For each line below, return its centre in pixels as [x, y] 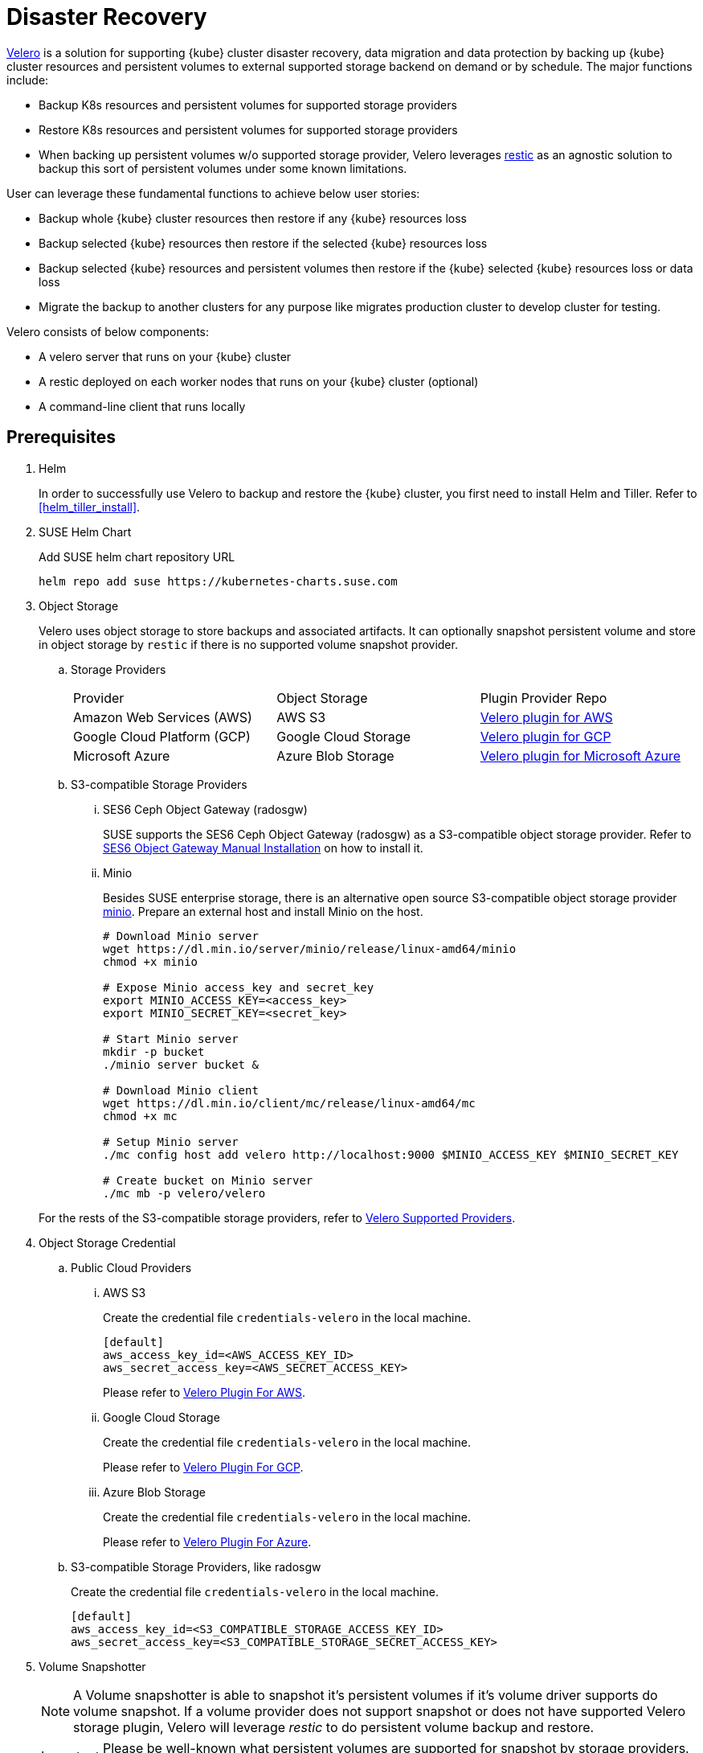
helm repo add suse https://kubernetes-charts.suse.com [218, 581]
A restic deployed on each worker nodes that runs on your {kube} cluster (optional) [259, 381]
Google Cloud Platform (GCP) [162, 736]
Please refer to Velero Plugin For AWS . [204, 1392]
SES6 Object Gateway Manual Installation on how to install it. [263, 848]
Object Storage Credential [107, 1242]
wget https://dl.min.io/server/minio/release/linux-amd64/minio [310, 948]
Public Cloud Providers [131, 1267]
